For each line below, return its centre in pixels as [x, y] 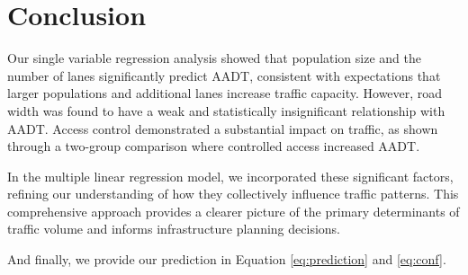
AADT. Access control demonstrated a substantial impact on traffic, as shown [223, 128]
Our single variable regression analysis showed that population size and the [214, 58]
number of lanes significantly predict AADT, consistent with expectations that [224, 75]
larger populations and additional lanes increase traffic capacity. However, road [225, 93]
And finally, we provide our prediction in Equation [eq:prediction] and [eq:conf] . [227, 259]
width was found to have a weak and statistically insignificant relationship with [226, 110]
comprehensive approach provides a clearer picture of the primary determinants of [234, 211]
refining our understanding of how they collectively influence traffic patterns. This [233, 194]
